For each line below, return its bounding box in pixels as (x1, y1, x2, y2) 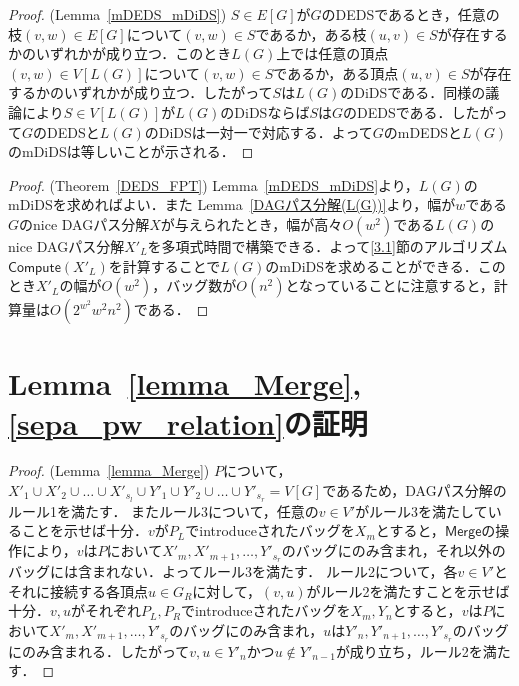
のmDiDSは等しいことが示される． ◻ (8, 141, 254, 162)
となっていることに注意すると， (285, 275, 494, 296)
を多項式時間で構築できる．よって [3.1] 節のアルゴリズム (147, 235, 508, 256)
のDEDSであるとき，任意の (321, 4, 500, 24)
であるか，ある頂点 (273, 62, 399, 83)
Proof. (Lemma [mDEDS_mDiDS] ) (8, 4, 227, 24)
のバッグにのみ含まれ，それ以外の (281, 540, 506, 561)
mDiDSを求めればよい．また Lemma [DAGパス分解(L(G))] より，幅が (8, 194, 456, 215)
